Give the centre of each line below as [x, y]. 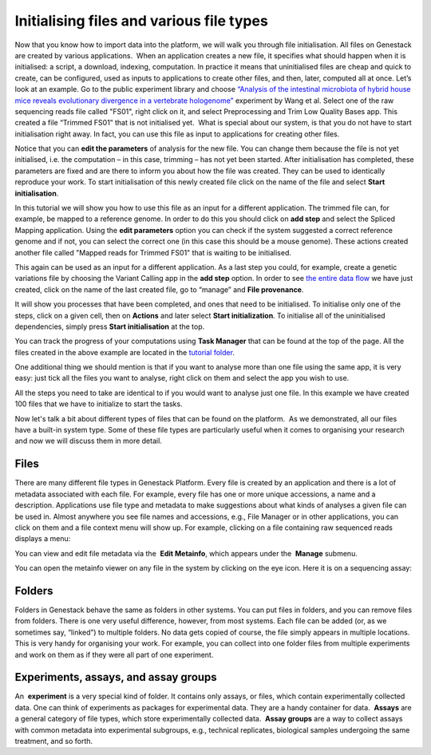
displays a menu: [43, 539]
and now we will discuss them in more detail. [89, 441]
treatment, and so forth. [54, 741]
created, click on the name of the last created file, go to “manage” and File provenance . [159, 289]
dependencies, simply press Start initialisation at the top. [110, 326]
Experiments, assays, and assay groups [116, 677]
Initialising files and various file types [142, 21]
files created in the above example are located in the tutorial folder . [125, 352]
